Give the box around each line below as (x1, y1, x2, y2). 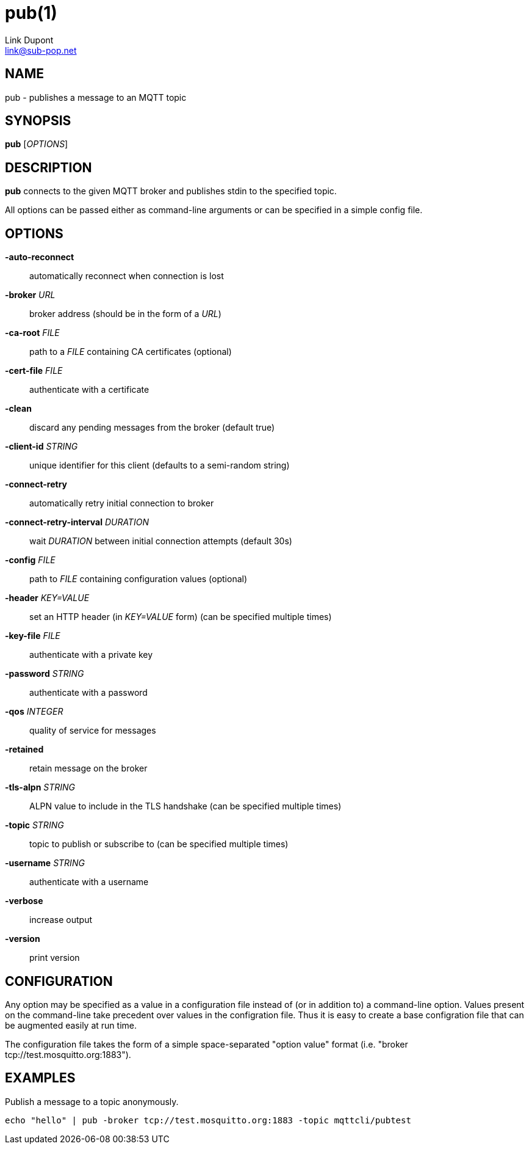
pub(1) (5, 2, 57, 23)
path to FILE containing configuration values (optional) (29, 574, 248, 585)
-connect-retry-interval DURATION (5, 517, 149, 528)
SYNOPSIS (5, 113, 71, 129)
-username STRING (5, 858, 85, 869)
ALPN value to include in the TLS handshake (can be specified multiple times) (29, 801, 342, 812)
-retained (5, 744, 44, 755)
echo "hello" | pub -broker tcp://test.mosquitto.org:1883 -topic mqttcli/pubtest (5, 1115, 411, 1125)
